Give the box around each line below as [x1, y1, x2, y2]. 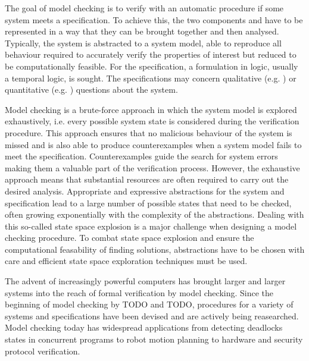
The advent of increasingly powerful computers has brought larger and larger [5, 275, 286, 287]
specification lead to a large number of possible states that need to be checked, [5, 196, 292, 209]
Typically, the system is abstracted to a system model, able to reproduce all [5, 36, 282, 49]
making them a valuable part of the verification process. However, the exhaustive [5, 161, 300, 174]
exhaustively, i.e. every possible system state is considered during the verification [5, 115, 299, 127]
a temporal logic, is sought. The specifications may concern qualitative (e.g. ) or [5, 71, 296, 84]
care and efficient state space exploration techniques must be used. [5, 255, 248, 267]
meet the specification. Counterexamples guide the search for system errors [5, 150, 278, 162]
